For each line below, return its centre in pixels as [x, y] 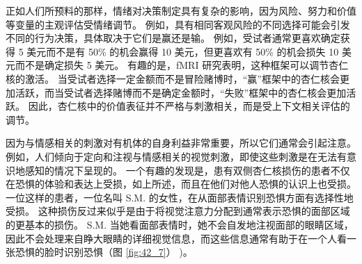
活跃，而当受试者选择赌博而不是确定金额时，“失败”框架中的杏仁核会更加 [181, 92]
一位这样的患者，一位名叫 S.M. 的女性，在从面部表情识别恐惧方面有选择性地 [180, 197]
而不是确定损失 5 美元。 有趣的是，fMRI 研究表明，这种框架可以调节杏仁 [182, 65]
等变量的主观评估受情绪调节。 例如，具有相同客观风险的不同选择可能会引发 [178, 24]
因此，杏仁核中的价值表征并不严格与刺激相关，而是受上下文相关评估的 [189, 106]
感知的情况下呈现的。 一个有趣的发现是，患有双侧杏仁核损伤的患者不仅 [187, 170]
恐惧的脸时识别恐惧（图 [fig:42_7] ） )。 [104, 252]
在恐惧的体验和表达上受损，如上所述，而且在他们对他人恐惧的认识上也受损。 [181, 184]
